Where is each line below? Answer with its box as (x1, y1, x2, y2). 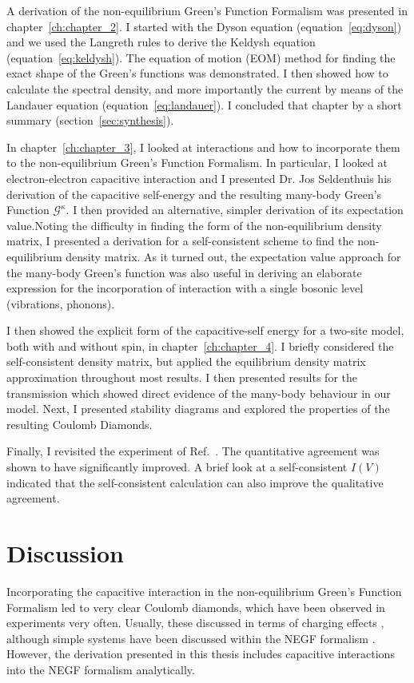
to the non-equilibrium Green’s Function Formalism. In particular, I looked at (6, 154, 388, 171)
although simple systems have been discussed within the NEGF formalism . (6, 629, 376, 646)
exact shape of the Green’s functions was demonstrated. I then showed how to (6, 65, 388, 81)
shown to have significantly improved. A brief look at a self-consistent (6, 459, 348, 475)
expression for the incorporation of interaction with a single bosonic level (6, 280, 364, 296)
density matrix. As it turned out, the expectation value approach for (66, 248, 401, 264)
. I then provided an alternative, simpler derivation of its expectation (66, 201, 404, 218)
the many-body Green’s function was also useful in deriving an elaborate (6, 264, 362, 280)
